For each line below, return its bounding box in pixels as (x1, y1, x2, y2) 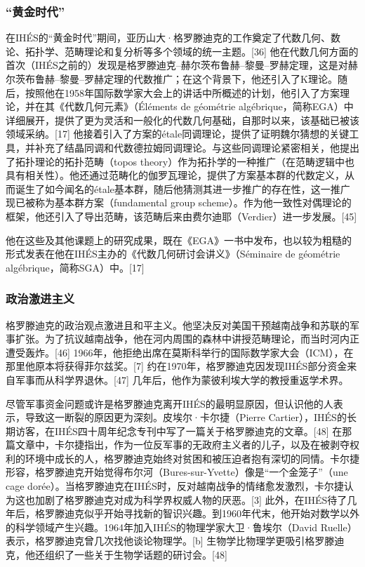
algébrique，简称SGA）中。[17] (6, 260, 145, 274)
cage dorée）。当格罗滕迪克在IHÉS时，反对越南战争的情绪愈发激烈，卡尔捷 (6, 479, 344, 493)
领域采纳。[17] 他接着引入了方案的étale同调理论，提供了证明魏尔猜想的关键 (6, 126, 350, 141)
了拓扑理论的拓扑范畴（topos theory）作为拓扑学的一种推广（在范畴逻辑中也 (6, 154, 355, 168)
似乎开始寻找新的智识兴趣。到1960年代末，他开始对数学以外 (84, 506, 359, 521)
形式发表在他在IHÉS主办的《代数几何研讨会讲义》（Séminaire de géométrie (6, 246, 340, 261)
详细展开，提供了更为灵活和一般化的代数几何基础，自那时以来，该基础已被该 (6, 112, 359, 127)
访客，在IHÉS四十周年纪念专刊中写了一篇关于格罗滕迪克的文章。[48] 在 (15, 423, 343, 438)
